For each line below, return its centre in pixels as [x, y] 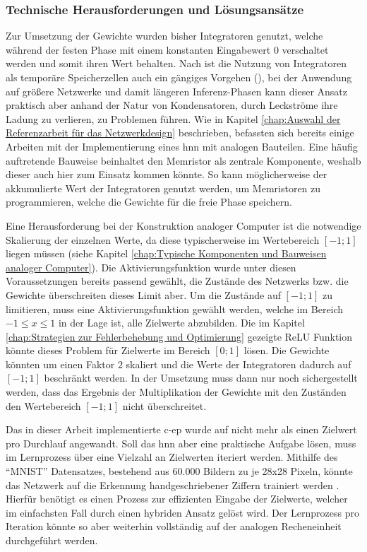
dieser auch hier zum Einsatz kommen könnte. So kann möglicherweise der [167, 174]
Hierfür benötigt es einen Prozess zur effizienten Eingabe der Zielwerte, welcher [177, 499]
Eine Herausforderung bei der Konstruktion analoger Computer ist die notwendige [183, 225]
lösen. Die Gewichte [287, 350]
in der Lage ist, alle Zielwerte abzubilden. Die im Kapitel [181, 323]
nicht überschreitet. [164, 405]
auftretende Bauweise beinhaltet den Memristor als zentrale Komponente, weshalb [183, 160]
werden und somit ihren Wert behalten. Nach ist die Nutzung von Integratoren [176, 63]
